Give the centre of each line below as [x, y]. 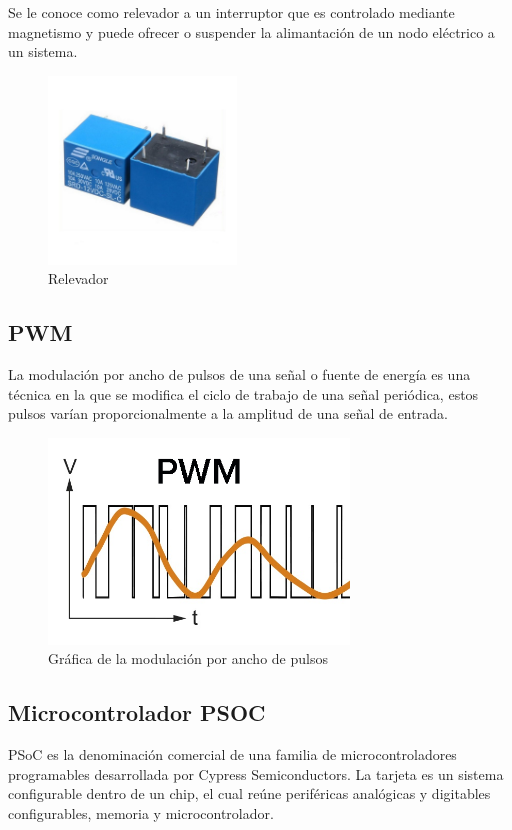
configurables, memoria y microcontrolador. [141, 812]
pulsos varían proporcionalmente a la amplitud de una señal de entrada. [228, 413]
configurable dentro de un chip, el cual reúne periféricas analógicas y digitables [249, 793]
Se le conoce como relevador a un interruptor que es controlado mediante [231, 12]
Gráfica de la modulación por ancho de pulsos [188, 658]
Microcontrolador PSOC [137, 712]
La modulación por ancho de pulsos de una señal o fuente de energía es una [239, 374]
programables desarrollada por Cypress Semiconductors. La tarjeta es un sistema [256, 773]
